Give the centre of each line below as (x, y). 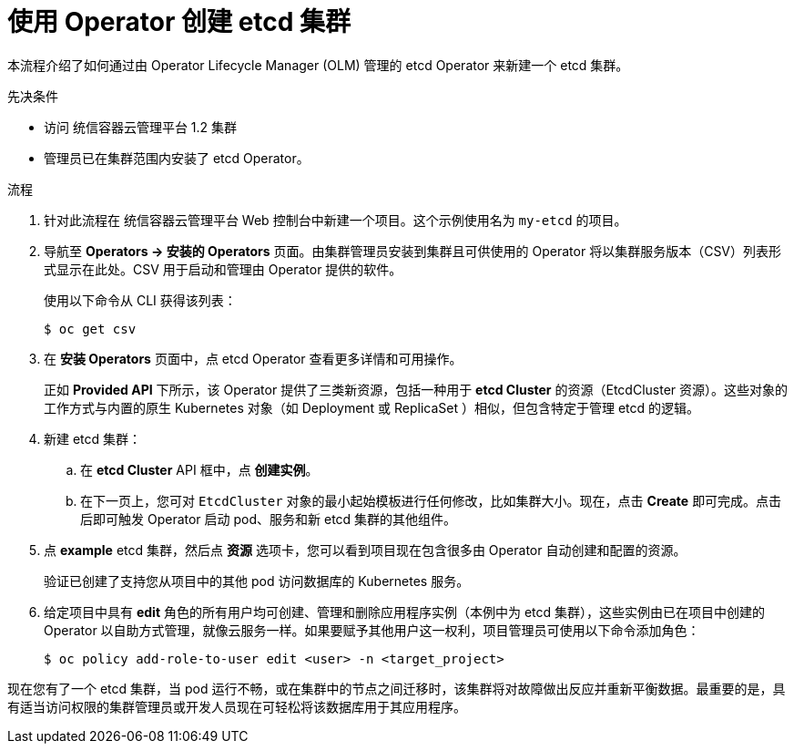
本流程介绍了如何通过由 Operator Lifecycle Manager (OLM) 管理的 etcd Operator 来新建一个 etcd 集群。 (318, 65)
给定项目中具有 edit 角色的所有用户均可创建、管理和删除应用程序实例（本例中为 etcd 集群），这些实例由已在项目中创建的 (405, 612)
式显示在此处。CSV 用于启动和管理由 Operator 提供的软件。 (223, 269)
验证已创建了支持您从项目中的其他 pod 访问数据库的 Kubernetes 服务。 (257, 581)
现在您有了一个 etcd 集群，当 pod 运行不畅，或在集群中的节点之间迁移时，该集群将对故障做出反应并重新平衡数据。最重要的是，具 (397, 688)
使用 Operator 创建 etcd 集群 (179, 22)
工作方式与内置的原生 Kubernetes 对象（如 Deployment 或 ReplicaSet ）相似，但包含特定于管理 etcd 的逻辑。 (372, 407)
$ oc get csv (90, 329)
